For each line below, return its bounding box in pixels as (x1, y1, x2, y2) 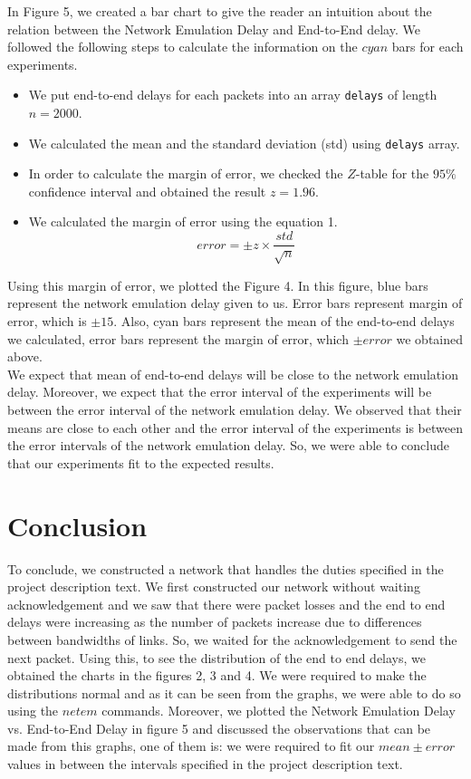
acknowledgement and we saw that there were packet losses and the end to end (7, 594, 446, 613)
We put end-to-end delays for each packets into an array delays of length (28, 85, 437, 104)
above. (7, 347, 43, 366)
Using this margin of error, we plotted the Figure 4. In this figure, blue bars (7, 275, 428, 294)
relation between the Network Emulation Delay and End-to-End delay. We (7, 19, 420, 38)
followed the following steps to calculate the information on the (7, 37, 358, 56)
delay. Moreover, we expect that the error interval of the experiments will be (7, 382, 432, 401)
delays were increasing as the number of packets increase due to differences (7, 612, 422, 631)
